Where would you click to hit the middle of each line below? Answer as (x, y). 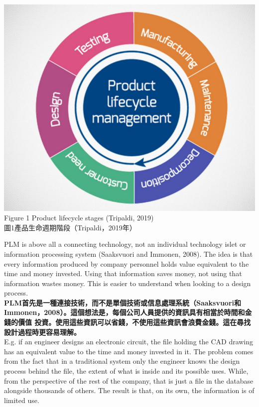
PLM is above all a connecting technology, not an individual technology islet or (125, 244)
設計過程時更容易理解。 (42, 332)
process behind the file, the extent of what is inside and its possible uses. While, (126, 371)
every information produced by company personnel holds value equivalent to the (127, 263)
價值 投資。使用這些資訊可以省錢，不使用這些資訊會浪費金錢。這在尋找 (134, 322)
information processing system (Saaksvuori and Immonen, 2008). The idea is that (129, 254)
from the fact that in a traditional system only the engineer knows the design (122, 361)
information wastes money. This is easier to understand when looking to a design (128, 283)
